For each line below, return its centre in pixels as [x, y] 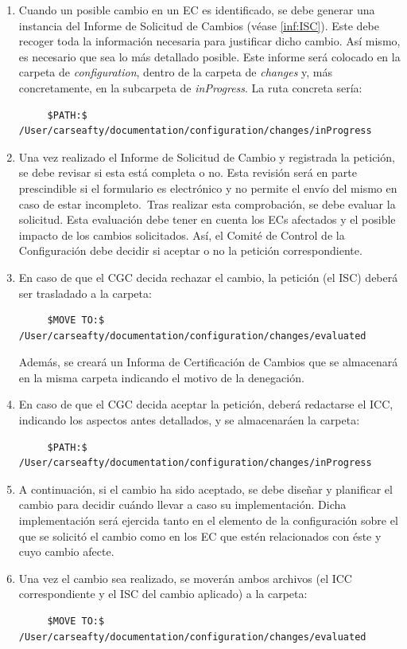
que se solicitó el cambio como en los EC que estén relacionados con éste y [200, 536]
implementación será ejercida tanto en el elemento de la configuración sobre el [208, 520]
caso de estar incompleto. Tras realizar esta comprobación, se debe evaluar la [207, 203]
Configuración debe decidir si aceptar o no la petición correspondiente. [190, 250]
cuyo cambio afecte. [66, 551]
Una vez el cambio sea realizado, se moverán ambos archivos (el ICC [185, 578]
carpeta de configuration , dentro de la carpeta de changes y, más [176, 72]
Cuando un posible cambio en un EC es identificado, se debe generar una [197, 10]
